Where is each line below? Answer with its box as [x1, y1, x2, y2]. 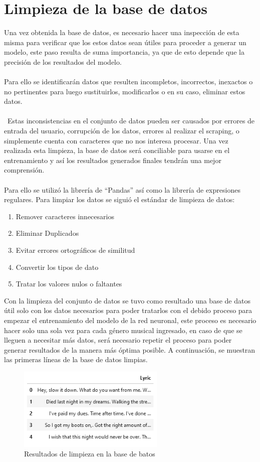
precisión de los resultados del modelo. [4, 56, 122, 67]
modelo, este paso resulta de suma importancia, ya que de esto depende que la [4, 47, 244, 57]
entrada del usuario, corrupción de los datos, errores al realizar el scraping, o [4, 125, 239, 136]
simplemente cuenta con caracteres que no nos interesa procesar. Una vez [4, 135, 228, 145]
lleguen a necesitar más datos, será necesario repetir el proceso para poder [4, 335, 232, 345]
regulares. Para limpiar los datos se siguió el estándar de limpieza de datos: [4, 194, 235, 205]
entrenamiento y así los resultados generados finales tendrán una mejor [4, 155, 221, 165]
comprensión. [4, 165, 45, 175]
